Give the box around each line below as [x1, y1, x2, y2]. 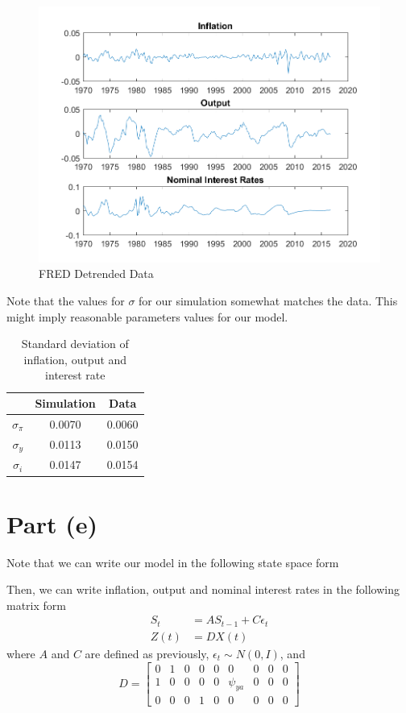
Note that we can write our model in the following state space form [6, 553, 339, 570]
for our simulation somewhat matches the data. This [139, 292, 398, 309]
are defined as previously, [85, 645, 209, 661]
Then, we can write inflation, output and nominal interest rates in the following [6, 581, 400, 598]
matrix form [6, 596, 66, 613]
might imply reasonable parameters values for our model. [6, 308, 288, 325]
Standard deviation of [21, 335, 129, 352]
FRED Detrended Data [39, 265, 154, 282]
